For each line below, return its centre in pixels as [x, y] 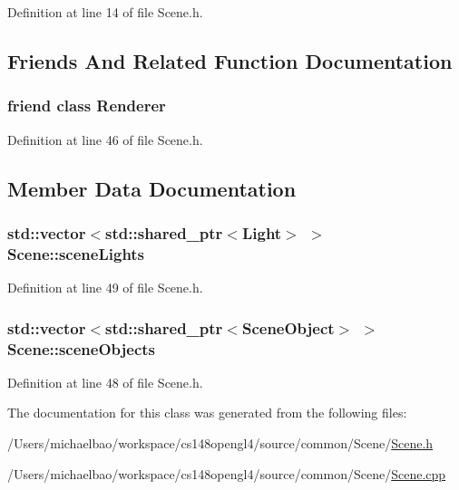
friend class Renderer [87, 106]
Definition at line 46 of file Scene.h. [105, 139]
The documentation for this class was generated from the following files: [207, 413]
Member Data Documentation [152, 188]
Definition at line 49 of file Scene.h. [105, 288]
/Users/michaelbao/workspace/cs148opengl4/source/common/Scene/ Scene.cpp [227, 473]
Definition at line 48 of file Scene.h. [105, 382]
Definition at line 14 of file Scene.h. [105, 12]
